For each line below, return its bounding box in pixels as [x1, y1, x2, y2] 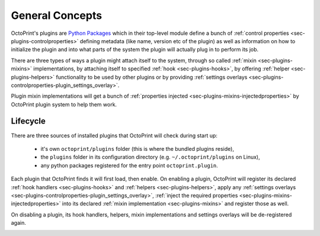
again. [11, 219, 27, 227]
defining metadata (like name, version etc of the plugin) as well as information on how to [79, 37, 296, 44]
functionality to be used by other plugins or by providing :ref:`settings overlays [56, 73, 248, 80]
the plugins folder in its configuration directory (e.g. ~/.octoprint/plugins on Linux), [40, 154, 260, 161]
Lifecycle [11, 116, 46, 127]
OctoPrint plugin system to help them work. [11, 101, 117, 108]
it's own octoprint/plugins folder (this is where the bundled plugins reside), [40, 145, 234, 152]
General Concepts [11, 9, 103, 22]
